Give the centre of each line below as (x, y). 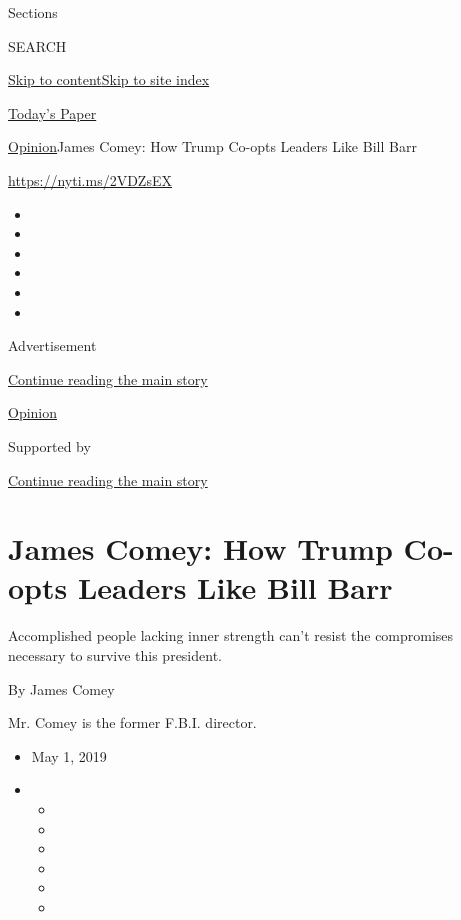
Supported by (49, 445)
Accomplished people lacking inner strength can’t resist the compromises (231, 635)
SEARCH (37, 45)
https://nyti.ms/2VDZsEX (90, 179)
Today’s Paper (52, 112)
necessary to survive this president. (115, 655)
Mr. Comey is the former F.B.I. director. (132, 722)
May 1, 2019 (69, 755)
